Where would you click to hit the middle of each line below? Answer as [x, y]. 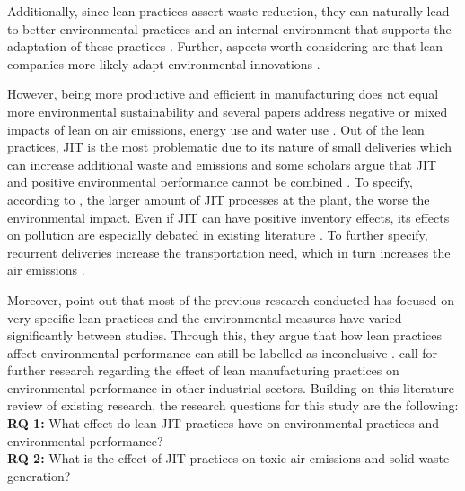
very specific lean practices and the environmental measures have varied [205, 317]
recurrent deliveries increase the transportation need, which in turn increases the [229, 252]
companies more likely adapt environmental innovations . [164, 63]
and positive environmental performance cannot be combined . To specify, [210, 182]
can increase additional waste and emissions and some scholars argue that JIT [222, 164]
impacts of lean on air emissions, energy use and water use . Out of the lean [216, 129]
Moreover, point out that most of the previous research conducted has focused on [231, 299]
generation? [39, 475]
